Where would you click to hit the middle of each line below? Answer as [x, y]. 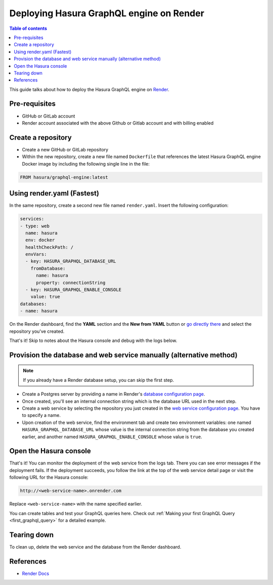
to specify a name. [41, 415]
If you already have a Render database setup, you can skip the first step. [99, 380]
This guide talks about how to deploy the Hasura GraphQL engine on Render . [89, 89]
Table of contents [28, 28]
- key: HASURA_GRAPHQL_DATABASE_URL [71, 261]
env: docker [40, 240]
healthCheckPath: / [50, 247]
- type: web [35, 226]
